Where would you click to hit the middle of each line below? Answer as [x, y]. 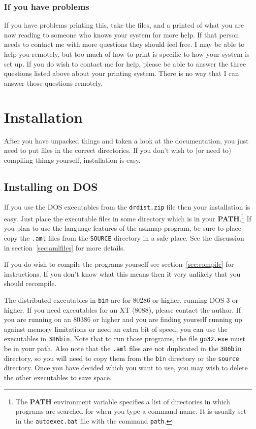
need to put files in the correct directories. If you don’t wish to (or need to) [118, 150]
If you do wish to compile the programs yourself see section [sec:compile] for [119, 264]
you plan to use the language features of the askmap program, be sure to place [123, 228]
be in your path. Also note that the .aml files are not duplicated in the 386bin [123, 348]
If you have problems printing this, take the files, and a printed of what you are [124, 25]
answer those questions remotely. [53, 83]
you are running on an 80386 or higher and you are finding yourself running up [123, 319]
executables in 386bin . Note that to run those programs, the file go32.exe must [125, 339]
